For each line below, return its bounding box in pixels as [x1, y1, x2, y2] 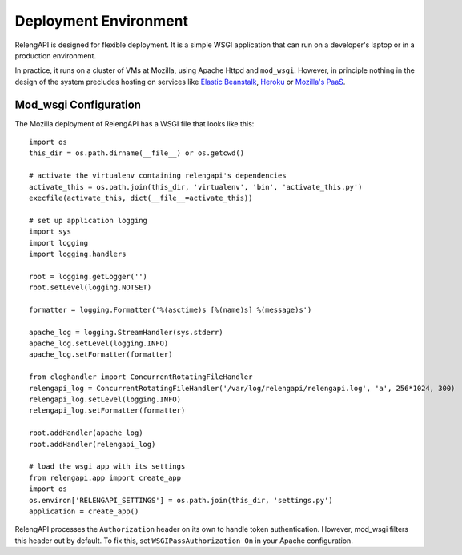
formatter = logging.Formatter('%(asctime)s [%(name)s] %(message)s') [29, 305, 312, 314]
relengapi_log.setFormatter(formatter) [29, 406, 186, 415]
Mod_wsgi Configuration [14, 98, 142, 111]
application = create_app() [29, 506, 139, 516]
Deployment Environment [14, 12, 188, 30]
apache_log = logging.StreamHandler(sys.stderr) [29, 328, 223, 337]
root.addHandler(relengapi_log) [29, 440, 156, 449]
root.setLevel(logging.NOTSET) [29, 283, 152, 292]
